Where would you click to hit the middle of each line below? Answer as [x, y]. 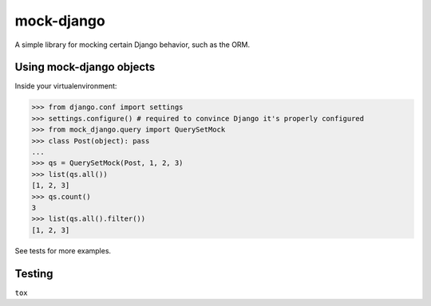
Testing [34, 274]
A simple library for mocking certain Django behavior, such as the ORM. [132, 45]
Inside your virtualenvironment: [66, 86]
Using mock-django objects [85, 67]
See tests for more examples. [63, 250]
